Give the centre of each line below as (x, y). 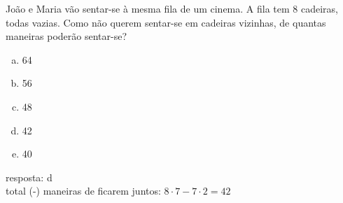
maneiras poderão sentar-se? (66, 36)
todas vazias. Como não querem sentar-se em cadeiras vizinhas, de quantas (166, 22)
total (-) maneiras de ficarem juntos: (83, 191)
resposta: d (29, 177)
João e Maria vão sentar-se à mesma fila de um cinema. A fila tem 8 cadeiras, (172, 8)
